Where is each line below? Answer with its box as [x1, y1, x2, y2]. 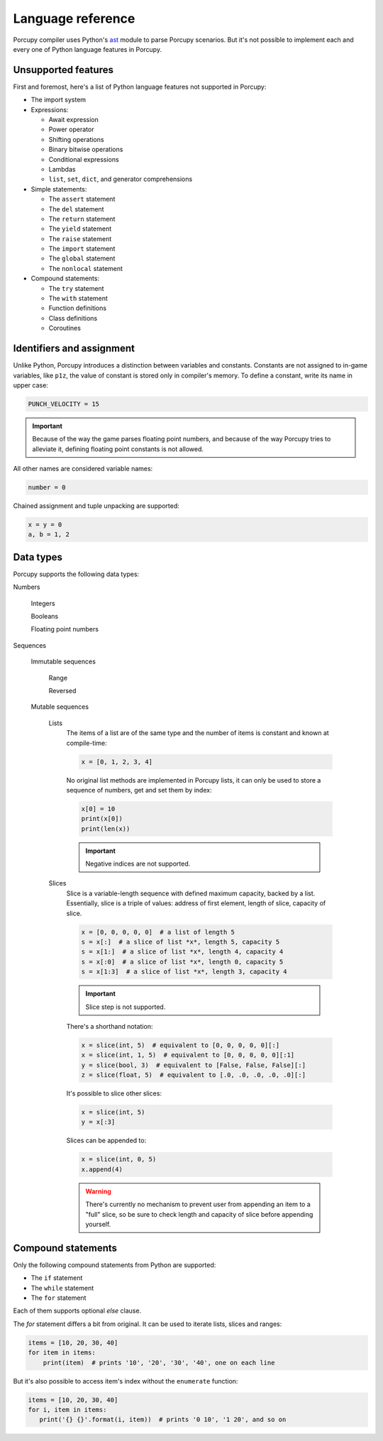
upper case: [13, 380, 49, 390]
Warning [85, 1187, 111, 1196]
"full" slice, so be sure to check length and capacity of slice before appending [85, 1210, 313, 1218]
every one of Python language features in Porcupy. [13, 45, 162, 53]
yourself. [85, 1220, 111, 1228]
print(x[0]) [81, 815, 123, 823]
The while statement [30, 1283, 94, 1292]
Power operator [48, 125, 94, 134]
